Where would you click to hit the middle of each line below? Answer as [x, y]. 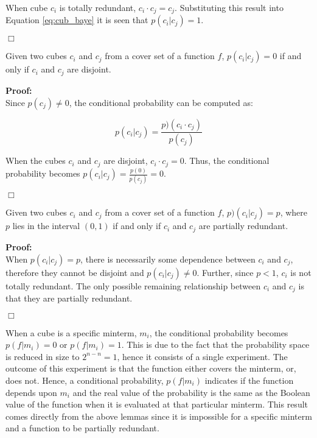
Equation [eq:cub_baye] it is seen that [77, 20]
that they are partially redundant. [69, 298]
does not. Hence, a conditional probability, [85, 380]
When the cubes [36, 161]
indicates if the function [249, 380]
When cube [27, 7]
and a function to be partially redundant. [82, 428]
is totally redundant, [98, 7]
